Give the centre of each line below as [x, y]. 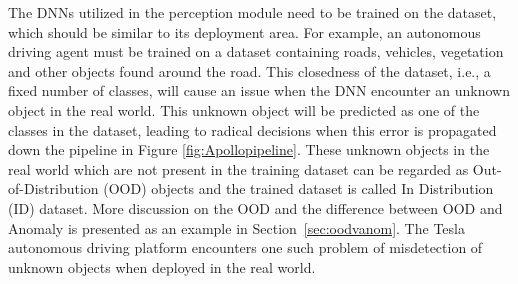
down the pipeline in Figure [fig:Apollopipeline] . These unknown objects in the [249, 149]
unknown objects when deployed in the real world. [162, 266]
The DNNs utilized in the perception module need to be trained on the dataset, [252, 12]
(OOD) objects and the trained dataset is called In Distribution [298, 188]
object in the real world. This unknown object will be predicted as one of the [244, 109]
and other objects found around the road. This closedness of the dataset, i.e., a [249, 70]
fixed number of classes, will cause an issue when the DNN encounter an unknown [259, 90]
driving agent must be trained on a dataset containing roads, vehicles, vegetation [256, 51]
